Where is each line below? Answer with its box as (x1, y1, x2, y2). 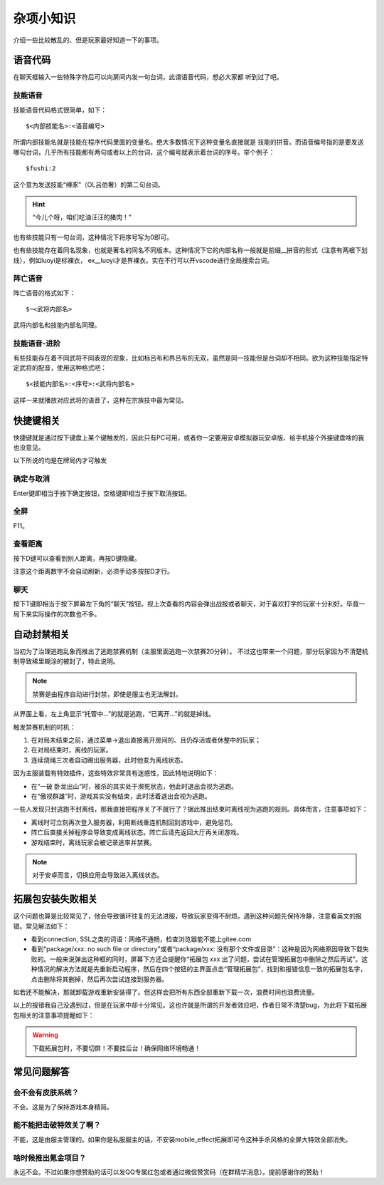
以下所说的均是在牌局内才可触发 (13, 456, 107, 465)
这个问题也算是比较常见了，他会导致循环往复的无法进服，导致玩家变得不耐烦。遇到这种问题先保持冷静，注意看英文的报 (13, 912, 362, 921)
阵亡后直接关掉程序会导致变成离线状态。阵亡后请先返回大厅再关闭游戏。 (31, 828, 243, 837)
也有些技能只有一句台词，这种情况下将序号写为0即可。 (13, 232, 174, 242)
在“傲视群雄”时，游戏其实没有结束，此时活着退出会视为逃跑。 (31, 792, 211, 800)
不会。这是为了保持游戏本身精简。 (13, 1102, 113, 1111)
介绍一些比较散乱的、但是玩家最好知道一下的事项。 (13, 36, 163, 44)
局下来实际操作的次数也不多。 (13, 609, 101, 618)
